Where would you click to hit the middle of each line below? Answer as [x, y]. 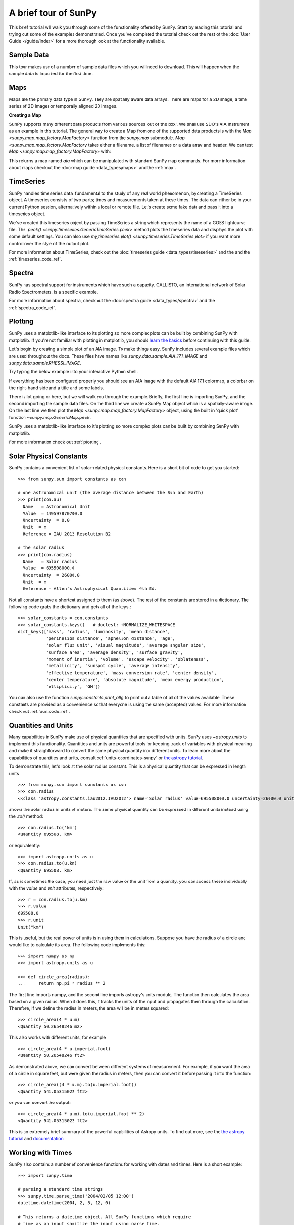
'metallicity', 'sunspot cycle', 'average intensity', [113, 666]
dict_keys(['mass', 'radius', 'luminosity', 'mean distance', [94, 632]
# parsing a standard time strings [61, 1189]
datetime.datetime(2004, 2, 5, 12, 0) [64, 1203]
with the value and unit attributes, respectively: [56, 888]
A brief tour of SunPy [53, 13]
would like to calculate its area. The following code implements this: [77, 945]
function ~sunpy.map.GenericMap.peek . [50, 417]
